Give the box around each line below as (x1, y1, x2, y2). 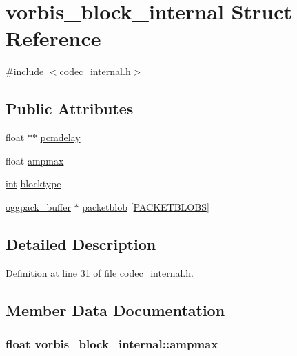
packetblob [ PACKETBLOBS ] (82, 199, 209, 213)
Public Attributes (6, 98, 134, 119)
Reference (6, 24, 101, 52)
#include (6, 64, 44, 78)
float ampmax (6, 153, 64, 167)
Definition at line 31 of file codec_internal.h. (6, 265, 194, 280)
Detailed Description (6, 233, 156, 254)
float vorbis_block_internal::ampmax (6, 335, 218, 352)
